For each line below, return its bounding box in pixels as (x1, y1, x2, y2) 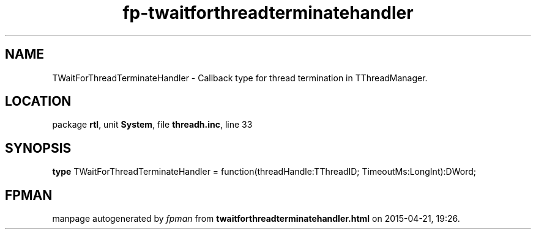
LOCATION (5, 93, 72, 109)
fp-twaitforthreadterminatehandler (122, 2, 414, 23)
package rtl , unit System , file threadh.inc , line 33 (52, 119, 253, 130)
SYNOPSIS (5, 140, 72, 156)
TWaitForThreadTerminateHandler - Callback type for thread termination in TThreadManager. (52, 72, 428, 83)
